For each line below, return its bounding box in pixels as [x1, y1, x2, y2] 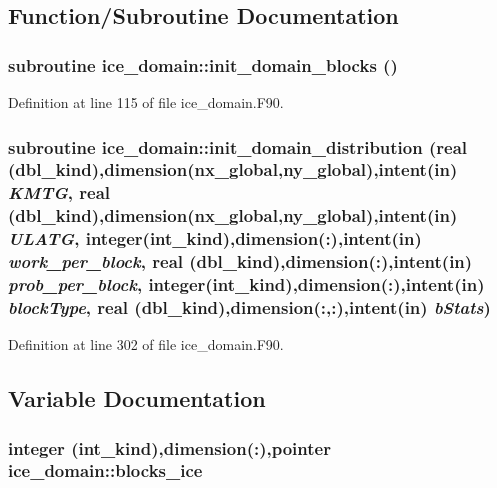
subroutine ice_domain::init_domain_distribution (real [8, 134, 468, 159]
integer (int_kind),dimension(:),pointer [8, 435, 331, 460]
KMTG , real [8, 180, 111, 205]
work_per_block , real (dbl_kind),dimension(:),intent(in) [8, 249, 473, 274]
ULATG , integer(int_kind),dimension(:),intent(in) [8, 226, 422, 251]
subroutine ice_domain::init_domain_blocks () [8, 52, 398, 77]
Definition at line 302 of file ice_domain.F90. [8, 334, 284, 355]
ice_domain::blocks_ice [8, 458, 203, 483]
